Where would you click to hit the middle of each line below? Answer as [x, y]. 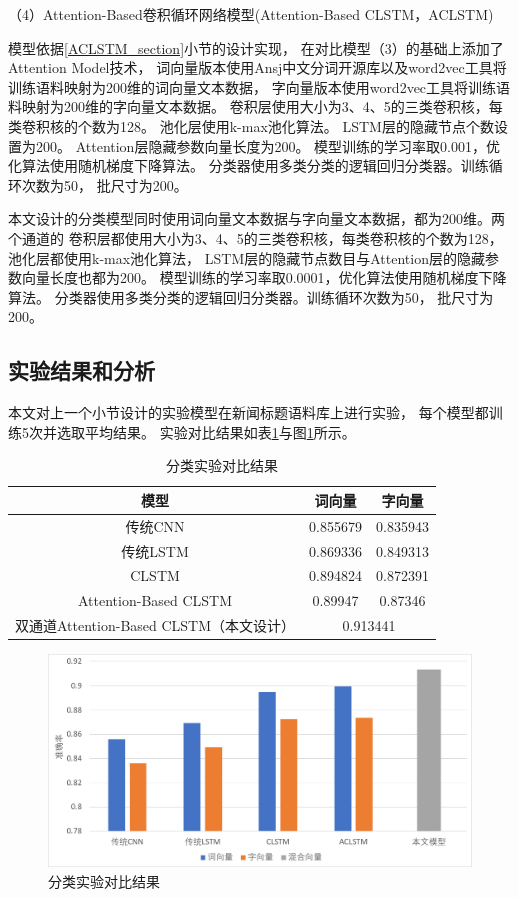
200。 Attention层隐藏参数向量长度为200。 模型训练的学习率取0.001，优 [267, 145]
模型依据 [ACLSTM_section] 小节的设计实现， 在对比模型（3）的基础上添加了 [256, 47]
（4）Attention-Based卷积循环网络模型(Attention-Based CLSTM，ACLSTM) [251, 14]
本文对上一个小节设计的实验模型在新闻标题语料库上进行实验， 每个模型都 [248, 412]
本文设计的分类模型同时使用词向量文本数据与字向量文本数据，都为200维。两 [256, 218]
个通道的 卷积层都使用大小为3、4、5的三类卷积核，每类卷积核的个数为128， [255, 237]
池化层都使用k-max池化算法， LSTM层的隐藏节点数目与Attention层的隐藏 [246, 257]
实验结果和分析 [81, 370]
